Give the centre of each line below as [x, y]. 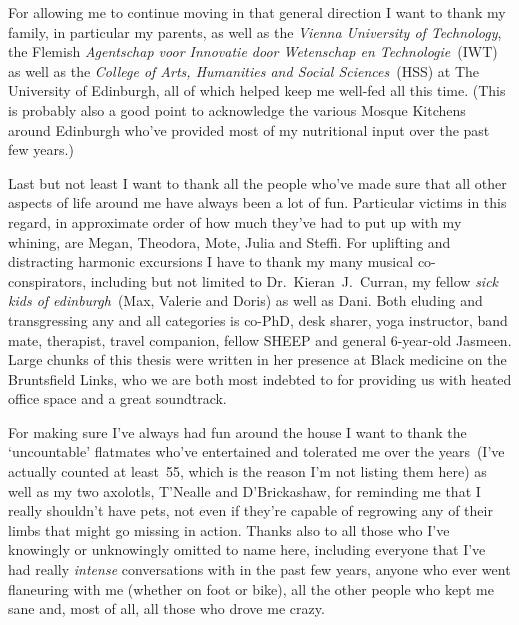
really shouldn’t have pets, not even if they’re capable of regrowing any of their [250, 510]
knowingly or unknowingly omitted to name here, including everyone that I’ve [247, 549]
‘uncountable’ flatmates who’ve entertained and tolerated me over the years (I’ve [256, 451]
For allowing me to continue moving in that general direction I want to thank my [257, 12]
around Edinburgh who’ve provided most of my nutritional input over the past [249, 129]
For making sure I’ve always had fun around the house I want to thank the [237, 431]
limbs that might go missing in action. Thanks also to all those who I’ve [229, 529]
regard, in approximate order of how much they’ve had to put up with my [235, 221]
